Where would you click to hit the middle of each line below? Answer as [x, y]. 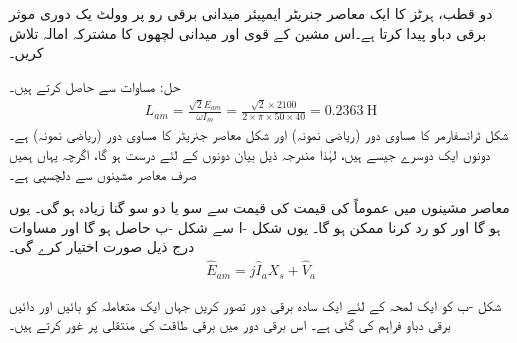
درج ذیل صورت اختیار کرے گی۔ [102, 246]
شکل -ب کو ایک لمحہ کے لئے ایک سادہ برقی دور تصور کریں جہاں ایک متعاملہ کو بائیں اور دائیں [255, 304]
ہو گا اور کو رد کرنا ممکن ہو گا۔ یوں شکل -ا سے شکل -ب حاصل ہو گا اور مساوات [255, 226]
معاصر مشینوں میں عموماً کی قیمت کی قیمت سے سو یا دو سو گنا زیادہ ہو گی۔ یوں [259, 207]
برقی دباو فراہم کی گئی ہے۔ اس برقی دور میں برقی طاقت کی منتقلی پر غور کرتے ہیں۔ [230, 324]
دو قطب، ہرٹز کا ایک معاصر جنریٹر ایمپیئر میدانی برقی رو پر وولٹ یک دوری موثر [251, 13]
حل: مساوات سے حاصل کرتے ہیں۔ [95, 85]
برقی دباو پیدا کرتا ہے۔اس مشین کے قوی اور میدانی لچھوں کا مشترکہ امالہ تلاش [248, 32]
